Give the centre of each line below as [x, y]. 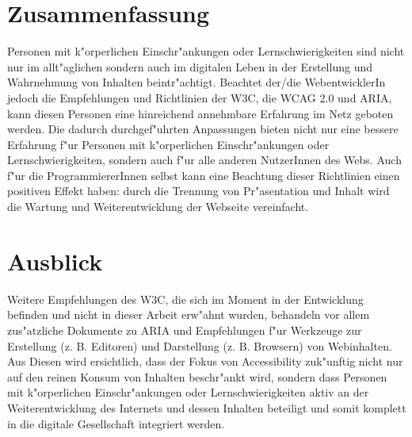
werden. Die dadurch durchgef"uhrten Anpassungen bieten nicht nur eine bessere [203, 129]
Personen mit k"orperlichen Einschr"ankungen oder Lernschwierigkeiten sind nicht [206, 51]
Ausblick [55, 261]
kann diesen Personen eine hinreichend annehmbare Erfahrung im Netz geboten [200, 113]
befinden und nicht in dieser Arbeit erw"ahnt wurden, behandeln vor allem [189, 314]
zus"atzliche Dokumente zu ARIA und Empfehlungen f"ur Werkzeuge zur [185, 330]
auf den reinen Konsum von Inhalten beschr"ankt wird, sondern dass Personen [197, 376]
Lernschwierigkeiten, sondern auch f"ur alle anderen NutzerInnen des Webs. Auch [204, 160]
